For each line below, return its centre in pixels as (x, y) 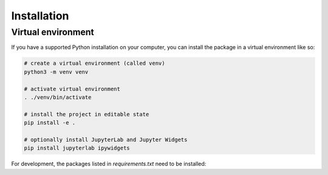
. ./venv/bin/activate (58, 97)
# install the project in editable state (87, 114)
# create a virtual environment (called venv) (94, 63)
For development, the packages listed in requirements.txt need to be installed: (109, 164)
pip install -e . (50, 123)
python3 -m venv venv (56, 72)
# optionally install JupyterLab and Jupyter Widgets (106, 140)
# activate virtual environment (72, 89)
